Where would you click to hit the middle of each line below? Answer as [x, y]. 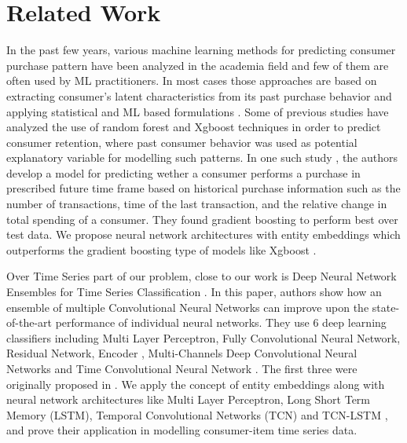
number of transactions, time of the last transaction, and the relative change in [197, 204]
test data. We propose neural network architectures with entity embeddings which [203, 234]
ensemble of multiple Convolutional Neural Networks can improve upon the [188, 307]
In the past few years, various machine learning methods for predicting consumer [201, 50]
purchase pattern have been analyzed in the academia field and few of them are [198, 65]
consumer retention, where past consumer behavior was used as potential [182, 142]
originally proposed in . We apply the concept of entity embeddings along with [196, 384]
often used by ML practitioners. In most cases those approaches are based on [192, 81]
